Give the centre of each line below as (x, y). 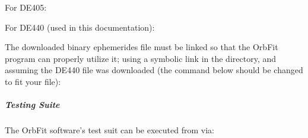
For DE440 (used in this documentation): (80, 27)
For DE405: (26, 7)
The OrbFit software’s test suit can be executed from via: (109, 130)
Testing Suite (32, 105)
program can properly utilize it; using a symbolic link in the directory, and (141, 58)
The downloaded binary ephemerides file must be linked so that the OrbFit (142, 47)
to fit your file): (33, 81)
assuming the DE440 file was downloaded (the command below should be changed (154, 70)
